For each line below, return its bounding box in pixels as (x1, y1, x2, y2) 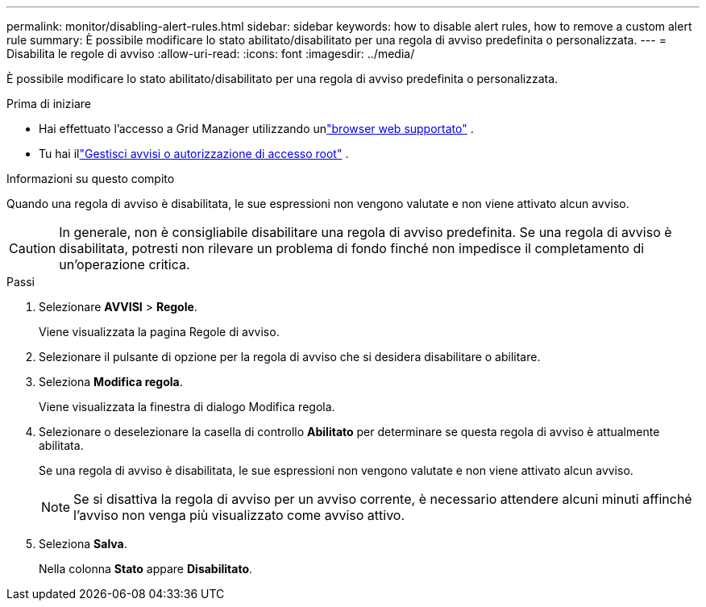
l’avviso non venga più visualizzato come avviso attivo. (73, 507, 405, 523)
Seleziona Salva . (39, 537, 127, 551)
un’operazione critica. (59, 256, 190, 272)
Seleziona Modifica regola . (39, 375, 183, 389)
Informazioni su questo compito (6, 172, 175, 185)
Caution (9, 240, 56, 256)
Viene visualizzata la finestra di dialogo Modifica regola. (39, 400, 335, 414)
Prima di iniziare (6, 97, 91, 110)
